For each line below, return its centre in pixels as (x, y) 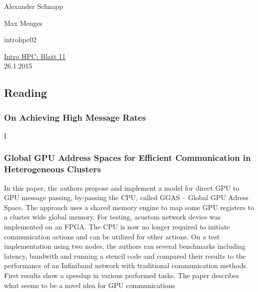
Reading (26, 93)
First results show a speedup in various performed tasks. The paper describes (122, 275)
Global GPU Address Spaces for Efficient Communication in (128, 158)
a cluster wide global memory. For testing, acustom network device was (112, 217)
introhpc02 (20, 39)
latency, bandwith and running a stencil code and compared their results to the (125, 255)
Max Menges (23, 23)
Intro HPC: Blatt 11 (35, 56)
